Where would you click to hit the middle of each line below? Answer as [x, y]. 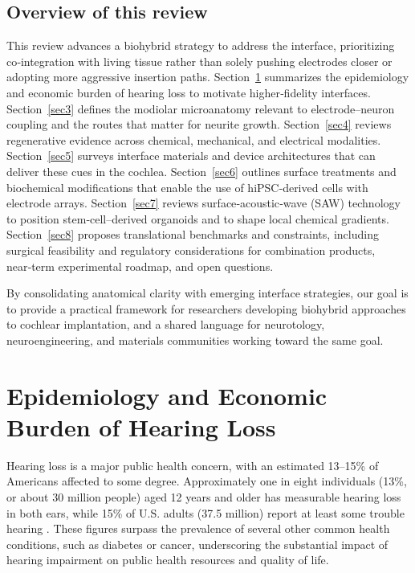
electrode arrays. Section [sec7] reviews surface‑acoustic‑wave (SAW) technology [203, 203]
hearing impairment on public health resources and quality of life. [168, 560]
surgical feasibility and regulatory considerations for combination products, [191, 250]
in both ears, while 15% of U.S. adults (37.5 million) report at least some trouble [205, 512]
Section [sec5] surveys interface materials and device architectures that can [191, 156]
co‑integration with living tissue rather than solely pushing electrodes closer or [199, 61]
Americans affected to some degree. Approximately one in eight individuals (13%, [207, 481]
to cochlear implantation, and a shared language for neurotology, [166, 324]
